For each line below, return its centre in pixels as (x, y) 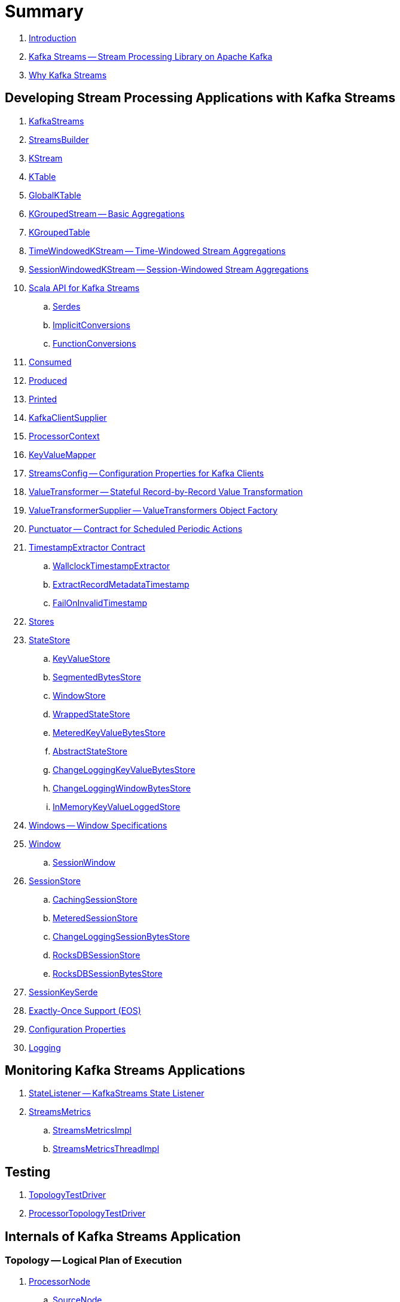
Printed (43, 399)
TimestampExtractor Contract (87, 547)
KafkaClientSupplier (68, 417)
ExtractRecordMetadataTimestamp (121, 584)
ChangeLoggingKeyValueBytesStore (124, 769)
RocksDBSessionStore (97, 955)
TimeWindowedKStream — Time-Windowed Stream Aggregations (157, 250)
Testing (28, 1172)
